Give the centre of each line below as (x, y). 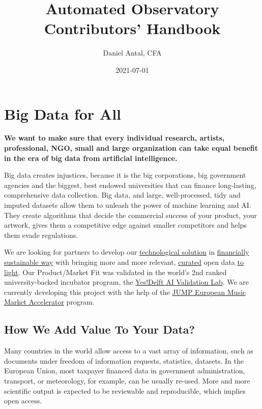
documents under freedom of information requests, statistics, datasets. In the (124, 360)
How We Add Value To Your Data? (99, 329)
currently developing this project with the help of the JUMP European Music (125, 292)
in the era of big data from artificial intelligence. (91, 158)
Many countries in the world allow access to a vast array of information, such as (129, 351)
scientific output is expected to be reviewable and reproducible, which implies (125, 390)
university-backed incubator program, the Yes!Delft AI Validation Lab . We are (127, 282)
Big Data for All (63, 113)
